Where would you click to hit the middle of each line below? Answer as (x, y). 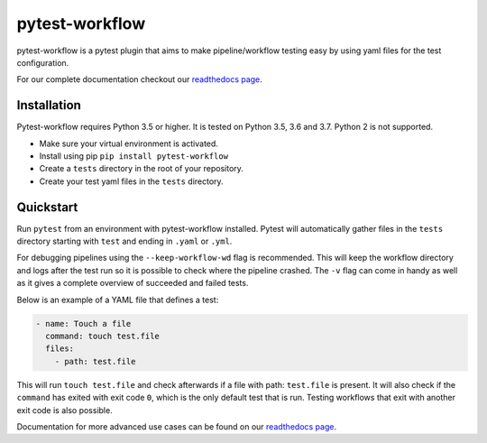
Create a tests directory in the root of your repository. (141, 169)
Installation (49, 105)
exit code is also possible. (64, 410)
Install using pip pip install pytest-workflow (134, 156)
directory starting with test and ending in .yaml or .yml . (124, 241)
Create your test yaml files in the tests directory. (132, 181)
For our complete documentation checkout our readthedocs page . (140, 79)
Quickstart (47, 207)
